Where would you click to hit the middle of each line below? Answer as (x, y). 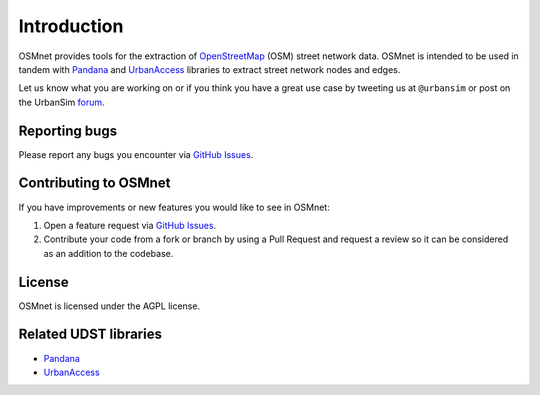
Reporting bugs (68, 130)
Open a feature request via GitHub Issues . (130, 225)
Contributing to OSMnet (94, 183)
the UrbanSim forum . (61, 102)
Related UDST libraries (90, 334)
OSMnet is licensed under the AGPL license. (109, 306)
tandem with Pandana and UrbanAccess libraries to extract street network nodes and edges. (209, 69)
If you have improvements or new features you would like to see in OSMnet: (174, 207)
